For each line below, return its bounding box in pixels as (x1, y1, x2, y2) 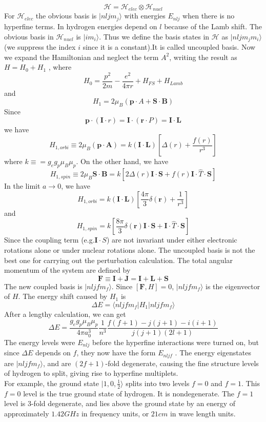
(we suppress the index (4, 41, 76, 52)
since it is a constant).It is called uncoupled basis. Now (83, 41, 256, 52)
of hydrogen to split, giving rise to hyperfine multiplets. (4, 368, 178, 378)
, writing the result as (169, 51, 237, 62)
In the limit (4, 180, 40, 191)
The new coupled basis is (4, 280, 83, 291)
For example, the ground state (4, 377, 99, 388)
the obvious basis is (35, 10, 97, 21)
